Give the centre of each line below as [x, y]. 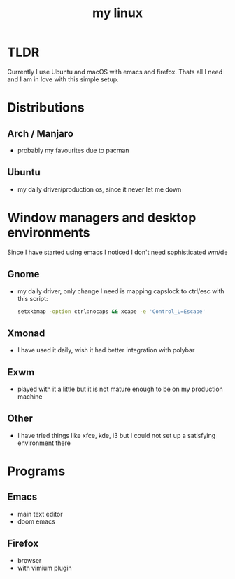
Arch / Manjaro [40, 134]
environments [49, 232]
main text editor [40, 514]
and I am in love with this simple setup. [63, 79]
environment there [44, 443]
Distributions [46, 108]
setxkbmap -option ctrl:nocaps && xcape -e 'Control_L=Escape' [112, 311]
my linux [117, 13]
